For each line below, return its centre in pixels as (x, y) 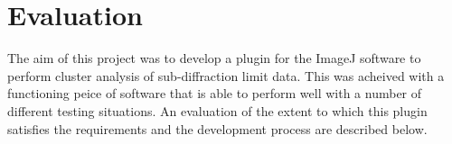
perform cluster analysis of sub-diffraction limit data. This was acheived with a (226, 75)
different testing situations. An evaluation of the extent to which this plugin (217, 110)
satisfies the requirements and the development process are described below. (217, 128)
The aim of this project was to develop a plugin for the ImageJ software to (214, 58)
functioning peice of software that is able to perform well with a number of (215, 93)
